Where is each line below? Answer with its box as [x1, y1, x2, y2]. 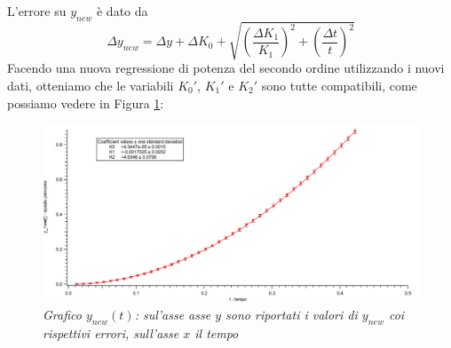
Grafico [43, 304, 82, 323]
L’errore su [7, 2, 67, 20]
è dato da [96, 2, 148, 20]
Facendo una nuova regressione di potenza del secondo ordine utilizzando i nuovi [7, 59, 445, 77]
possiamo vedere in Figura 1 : [7, 93, 164, 112]
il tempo [194, 323, 239, 342]
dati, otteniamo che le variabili [7, 75, 174, 94]
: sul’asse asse [134, 304, 211, 323]
